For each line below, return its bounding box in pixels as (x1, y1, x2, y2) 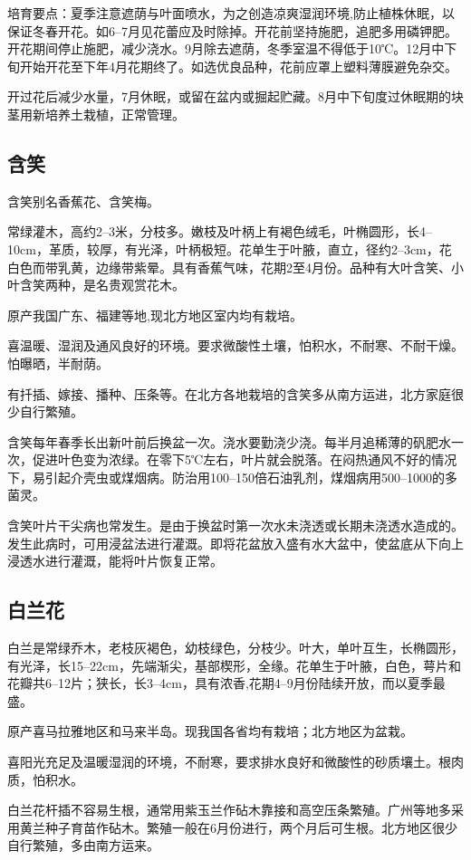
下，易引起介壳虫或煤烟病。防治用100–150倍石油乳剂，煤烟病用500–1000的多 (7, 467, 457, 486)
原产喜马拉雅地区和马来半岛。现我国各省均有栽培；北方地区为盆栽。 (7, 721, 413, 741)
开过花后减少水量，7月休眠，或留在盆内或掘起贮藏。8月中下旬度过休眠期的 (7, 87, 451, 106)
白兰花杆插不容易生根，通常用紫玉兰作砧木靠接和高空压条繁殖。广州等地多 (7, 800, 451, 819)
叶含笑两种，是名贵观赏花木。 (7, 275, 185, 294)
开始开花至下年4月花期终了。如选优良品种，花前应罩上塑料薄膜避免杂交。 (19, 56, 457, 75)
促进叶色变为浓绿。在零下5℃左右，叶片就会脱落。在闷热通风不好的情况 (32, 450, 457, 469)
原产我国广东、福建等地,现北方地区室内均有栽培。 (7, 305, 303, 324)
